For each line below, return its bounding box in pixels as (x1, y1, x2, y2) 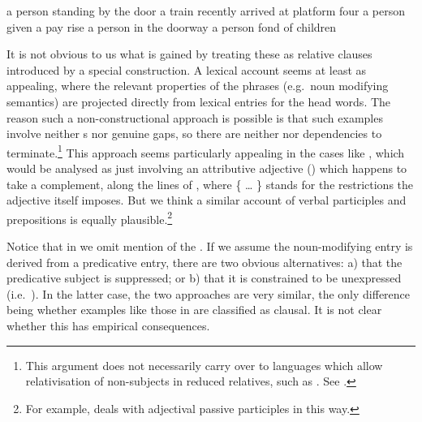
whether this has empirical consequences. (6, 317, 210, 334)
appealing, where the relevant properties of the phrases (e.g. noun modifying (6, 77, 389, 94)
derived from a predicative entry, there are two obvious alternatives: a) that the (6, 253, 403, 270)
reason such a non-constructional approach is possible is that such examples (6, 109, 383, 126)
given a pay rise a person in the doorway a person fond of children (6, 18, 337, 35)
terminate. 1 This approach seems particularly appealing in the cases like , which (6, 141, 405, 161)
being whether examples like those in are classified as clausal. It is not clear (6, 301, 382, 318)
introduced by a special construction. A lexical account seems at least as (6, 61, 367, 78)
